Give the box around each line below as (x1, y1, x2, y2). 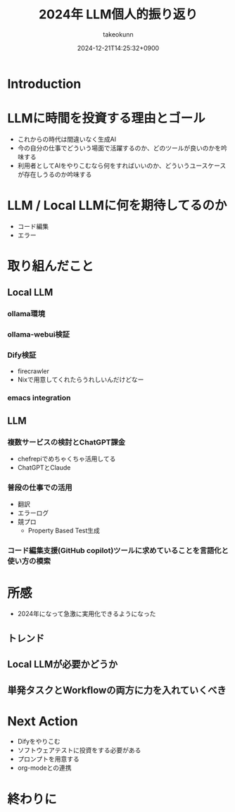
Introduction (7, 75, 82, 92)
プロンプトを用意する (17, 755, 80, 763)
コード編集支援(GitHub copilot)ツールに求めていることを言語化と (7, 546, 229, 556)
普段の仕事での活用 (7, 483, 72, 493)
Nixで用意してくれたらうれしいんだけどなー (17, 375, 144, 384)
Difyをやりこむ (17, 737, 61, 746)
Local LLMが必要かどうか (7, 658, 118, 670)
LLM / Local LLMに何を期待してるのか (7, 198, 227, 213)
